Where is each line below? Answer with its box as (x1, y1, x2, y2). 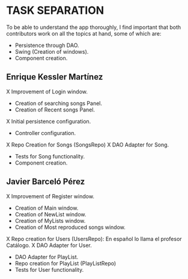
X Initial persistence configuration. (6, 118, 91, 125)
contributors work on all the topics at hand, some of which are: (6, 30, 162, 37)
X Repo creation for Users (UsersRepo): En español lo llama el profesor (6, 235, 182, 242)
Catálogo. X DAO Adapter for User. (6, 242, 92, 249)
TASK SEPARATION (6, 4, 105, 17)
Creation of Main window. (14, 204, 79, 212)
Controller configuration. (14, 129, 76, 136)
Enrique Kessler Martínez (6, 72, 103, 82)
